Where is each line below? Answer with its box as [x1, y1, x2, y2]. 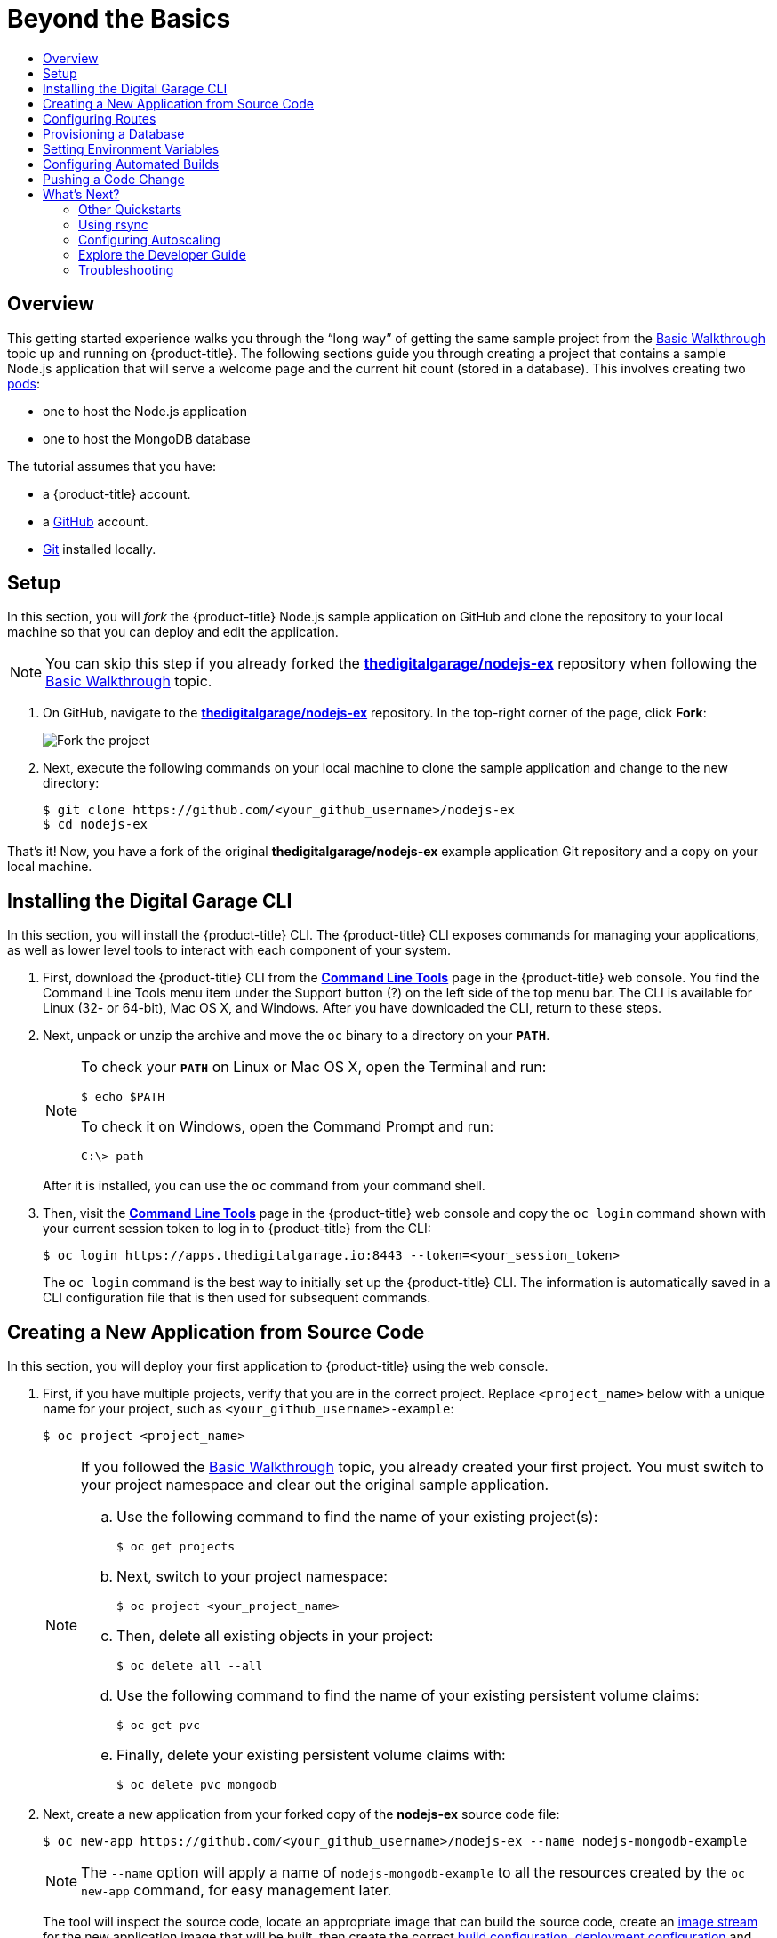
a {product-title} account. [43, 485, 191, 501]
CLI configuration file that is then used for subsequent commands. [43, 1290, 431, 1306]
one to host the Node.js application [43, 403, 247, 419]
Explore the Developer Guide [78, 246, 246, 262]
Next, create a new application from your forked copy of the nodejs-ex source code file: [43, 1806, 560, 1822]
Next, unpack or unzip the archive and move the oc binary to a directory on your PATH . [43, 1028, 550, 1044]
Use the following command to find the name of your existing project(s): [116, 1508, 598, 1526]
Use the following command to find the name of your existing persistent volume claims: [116, 1686, 700, 1705]
